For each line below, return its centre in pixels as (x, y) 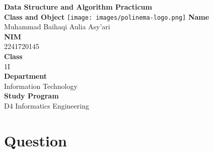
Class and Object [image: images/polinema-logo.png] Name (107, 16)
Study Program (31, 96)
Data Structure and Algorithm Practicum (78, 7)
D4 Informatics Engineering (47, 106)
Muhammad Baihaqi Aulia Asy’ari (57, 27)
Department (25, 76)
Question (35, 140)
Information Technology (41, 86)
